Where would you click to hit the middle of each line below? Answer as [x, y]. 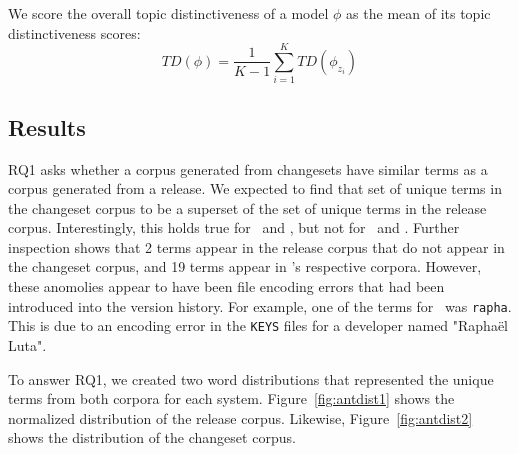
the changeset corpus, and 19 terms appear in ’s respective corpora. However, [245, 266]
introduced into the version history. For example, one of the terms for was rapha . [260, 305]
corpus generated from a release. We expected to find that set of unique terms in [255, 188]
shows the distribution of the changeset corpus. [152, 437]
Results [47, 126]
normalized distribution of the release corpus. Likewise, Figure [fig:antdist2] [240, 417]
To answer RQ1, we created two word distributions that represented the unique [251, 378]
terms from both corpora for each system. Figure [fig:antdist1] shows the [231, 398]
